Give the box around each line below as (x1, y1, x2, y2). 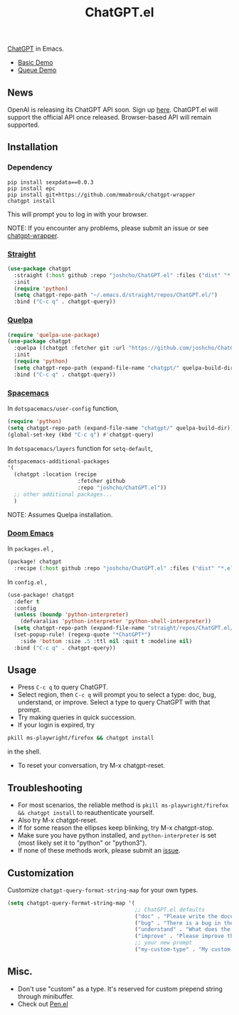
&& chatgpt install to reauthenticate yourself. (17, 808, 154, 817)
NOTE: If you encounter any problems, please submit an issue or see (7, 224, 208, 232)
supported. (7, 120, 40, 129)
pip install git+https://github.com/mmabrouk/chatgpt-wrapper (7, 191, 196, 198)
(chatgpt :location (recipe (14, 471, 97, 478)
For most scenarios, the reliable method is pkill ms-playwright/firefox (17, 801, 229, 809)
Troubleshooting (7, 781, 83, 794)
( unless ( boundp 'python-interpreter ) (14, 611, 129, 618)
